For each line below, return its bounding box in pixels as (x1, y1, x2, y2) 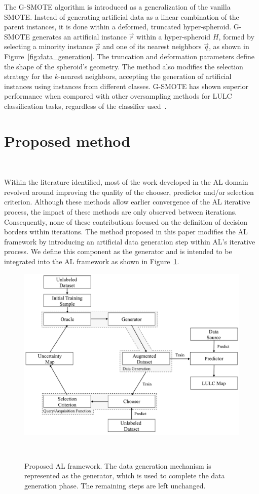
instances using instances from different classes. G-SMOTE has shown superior (4, 80, 248, 91)
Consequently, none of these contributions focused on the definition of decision (4, 216, 247, 227)
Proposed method (4, 130, 131, 151)
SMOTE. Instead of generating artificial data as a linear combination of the (4, 11, 239, 22)
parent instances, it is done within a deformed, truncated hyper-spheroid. (4, 21, 232, 32)
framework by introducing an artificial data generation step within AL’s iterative (4, 236, 255, 246)
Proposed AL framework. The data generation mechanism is (24, 460, 211, 471)
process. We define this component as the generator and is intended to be (4, 246, 232, 257)
